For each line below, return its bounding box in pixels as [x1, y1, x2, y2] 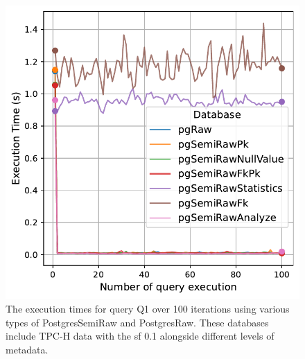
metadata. [6, 342, 49, 356]
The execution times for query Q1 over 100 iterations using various [6, 301, 290, 315]
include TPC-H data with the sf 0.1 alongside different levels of [6, 329, 274, 343]
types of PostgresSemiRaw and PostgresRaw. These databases [6, 315, 269, 329]
